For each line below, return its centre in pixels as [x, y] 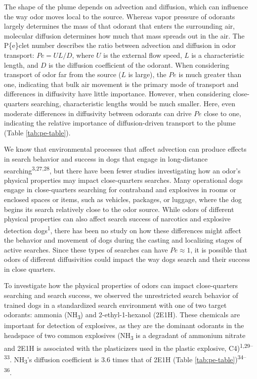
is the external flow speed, [143, 55]
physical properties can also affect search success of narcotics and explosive [117, 219]
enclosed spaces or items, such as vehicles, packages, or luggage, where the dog [123, 199]
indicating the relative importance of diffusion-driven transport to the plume [120, 123]
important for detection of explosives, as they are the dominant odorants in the [124, 325]
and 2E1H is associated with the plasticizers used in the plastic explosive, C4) [122, 348]
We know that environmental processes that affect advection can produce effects [125, 149]
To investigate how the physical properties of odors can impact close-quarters [121, 285]
